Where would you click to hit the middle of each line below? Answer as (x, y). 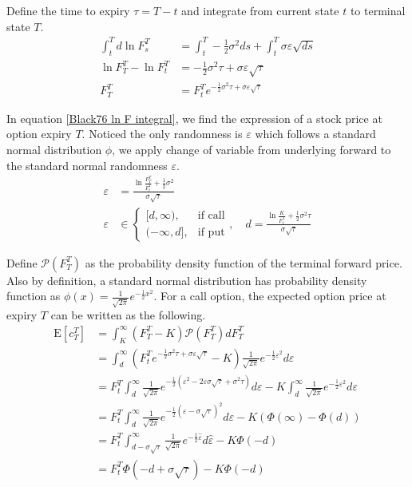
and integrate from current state (260, 10)
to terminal (378, 10)
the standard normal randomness (87, 165)
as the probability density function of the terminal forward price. (244, 262)
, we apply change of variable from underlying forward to (252, 149)
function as (34, 296)
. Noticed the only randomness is (162, 134)
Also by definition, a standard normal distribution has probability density (187, 280)
